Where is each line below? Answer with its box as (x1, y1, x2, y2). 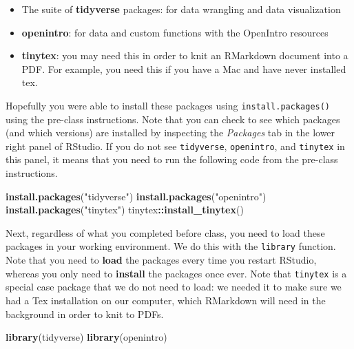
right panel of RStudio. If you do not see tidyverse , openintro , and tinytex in (6, 138, 345, 153)
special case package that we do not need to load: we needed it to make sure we (6, 279, 342, 294)
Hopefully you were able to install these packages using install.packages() (6, 98, 331, 112)
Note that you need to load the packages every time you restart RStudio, (6, 253, 317, 267)
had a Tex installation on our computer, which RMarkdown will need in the (6, 293, 326, 307)
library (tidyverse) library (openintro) (6, 330, 167, 344)
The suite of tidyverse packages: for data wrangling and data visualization (21, 2, 341, 16)
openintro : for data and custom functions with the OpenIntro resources (21, 25, 329, 39)
